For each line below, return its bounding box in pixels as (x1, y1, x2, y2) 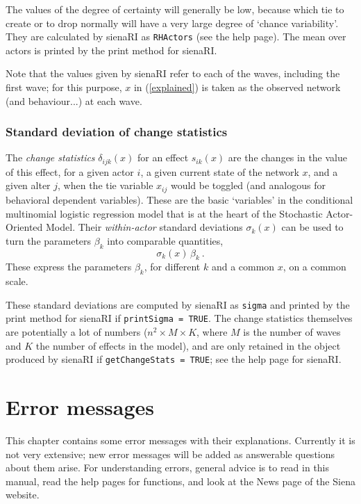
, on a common (283, 259, 346, 274)
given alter (6, 178, 51, 193)
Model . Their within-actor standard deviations (45, 220, 243, 234)
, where (196, 325, 228, 339)
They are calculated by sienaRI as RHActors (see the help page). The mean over (6, 29, 346, 44)
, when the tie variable (58, 178, 153, 193)
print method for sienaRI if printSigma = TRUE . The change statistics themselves (6, 311, 353, 325)
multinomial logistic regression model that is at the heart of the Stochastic (6, 206, 323, 220)
